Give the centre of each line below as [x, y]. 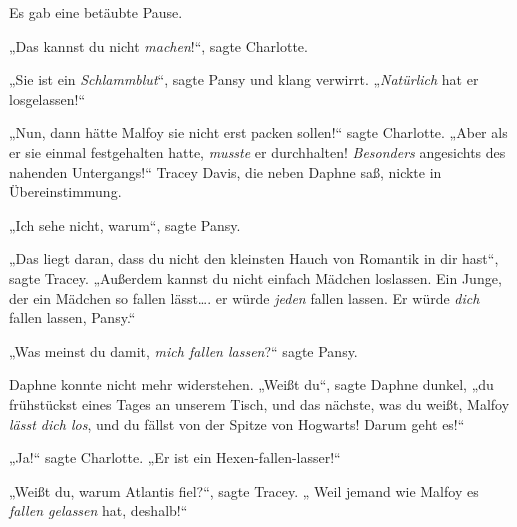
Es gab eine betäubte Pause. [96, 12]
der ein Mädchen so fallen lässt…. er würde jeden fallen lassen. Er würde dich [244, 297]
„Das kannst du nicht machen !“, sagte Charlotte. [158, 45]
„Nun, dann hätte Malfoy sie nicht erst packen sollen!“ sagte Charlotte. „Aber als [258, 132]
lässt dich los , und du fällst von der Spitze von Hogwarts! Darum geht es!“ [237, 423]
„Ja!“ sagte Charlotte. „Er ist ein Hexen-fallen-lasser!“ [175, 457]
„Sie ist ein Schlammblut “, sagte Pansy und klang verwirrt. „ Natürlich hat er [244, 79]
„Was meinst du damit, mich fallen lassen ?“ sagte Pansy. [183, 350]
